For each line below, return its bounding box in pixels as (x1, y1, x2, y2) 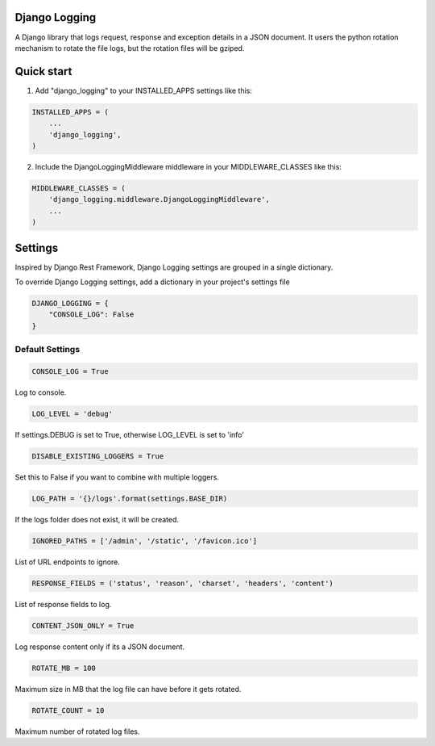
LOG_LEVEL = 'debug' (31, 409, 113, 418)
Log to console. (14, 388, 67, 397)
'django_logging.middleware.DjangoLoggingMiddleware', (48, 195, 270, 204)
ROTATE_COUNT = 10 (31, 706, 105, 715)
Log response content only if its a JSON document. (14, 642, 185, 652)
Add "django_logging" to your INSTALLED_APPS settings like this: (35, 86, 253, 95)
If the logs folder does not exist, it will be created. (14, 514, 180, 524)
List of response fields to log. (14, 599, 112, 609)
